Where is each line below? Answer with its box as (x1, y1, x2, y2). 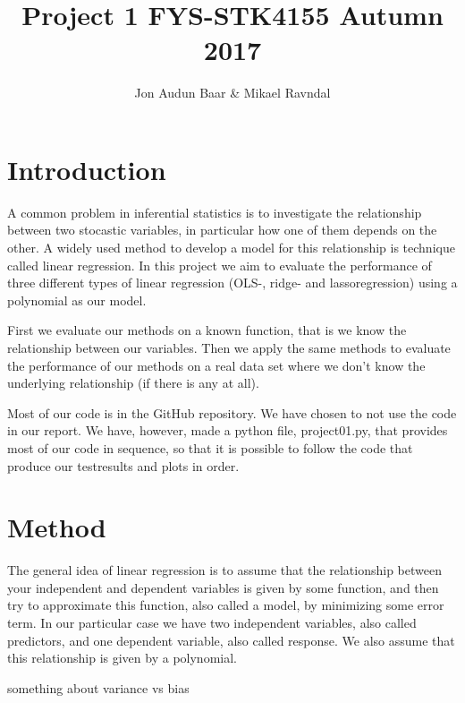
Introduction (7, 150, 166, 187)
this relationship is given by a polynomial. (7, 648, 237, 667)
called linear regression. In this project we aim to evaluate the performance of (7, 255, 432, 274)
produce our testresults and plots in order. (7, 456, 240, 475)
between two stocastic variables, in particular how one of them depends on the (7, 220, 437, 239)
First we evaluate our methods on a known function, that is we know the (7, 321, 407, 339)
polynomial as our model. (7, 290, 147, 309)
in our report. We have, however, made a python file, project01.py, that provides (7, 421, 448, 440)
